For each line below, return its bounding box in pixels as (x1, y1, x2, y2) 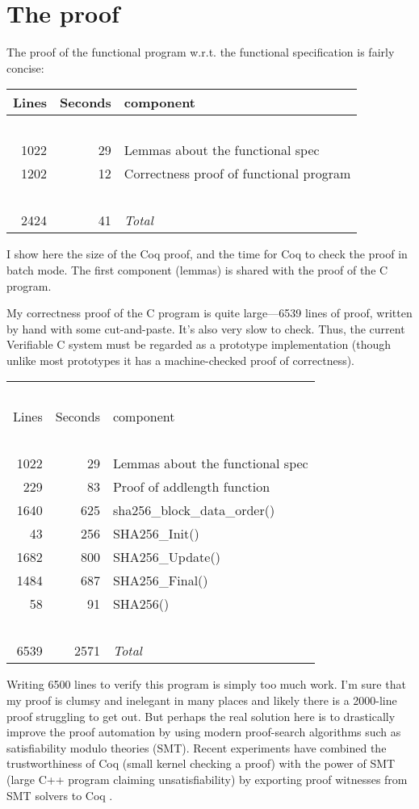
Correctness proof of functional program (124, 164, 351, 183)
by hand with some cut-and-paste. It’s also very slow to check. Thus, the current (6, 320, 405, 337)
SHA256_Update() (112, 547, 220, 567)
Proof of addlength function (112, 477, 270, 497)
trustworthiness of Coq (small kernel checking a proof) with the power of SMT (6, 755, 396, 772)
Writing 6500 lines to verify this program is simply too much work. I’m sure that (6, 676, 406, 693)
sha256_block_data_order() (112, 501, 275, 520)
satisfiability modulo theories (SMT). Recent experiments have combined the (6, 739, 387, 756)
